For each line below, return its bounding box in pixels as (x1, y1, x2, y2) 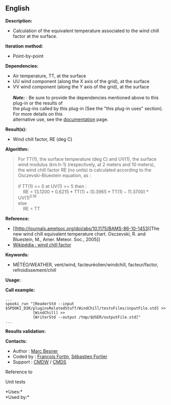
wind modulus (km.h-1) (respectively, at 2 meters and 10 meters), (17, 161, 155, 167)
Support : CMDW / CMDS (12, 359, 67, 365)
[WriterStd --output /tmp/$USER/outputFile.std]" (32, 315, 141, 320)
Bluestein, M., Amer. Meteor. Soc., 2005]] (12, 237, 100, 243)
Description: (5, 17, 32, 24)
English (5, 4, 30, 13)
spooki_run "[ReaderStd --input (5, 302, 74, 307)
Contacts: (5, 338, 27, 345)
